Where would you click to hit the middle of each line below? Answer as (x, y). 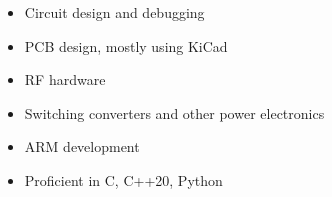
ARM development (82, 146)
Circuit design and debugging (114, 12)
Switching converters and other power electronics (174, 112)
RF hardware (65, 79)
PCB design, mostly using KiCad (126, 45)
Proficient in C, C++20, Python (123, 179)
